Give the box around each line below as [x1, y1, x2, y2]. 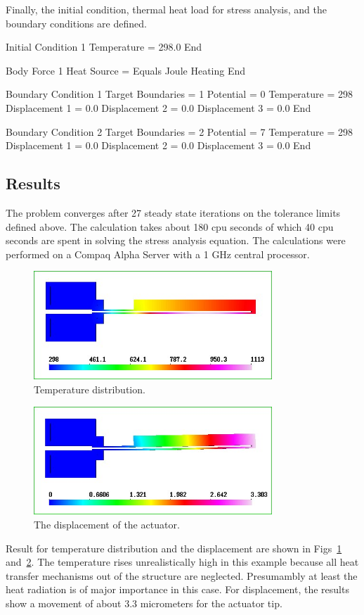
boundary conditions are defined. [6, 15, 147, 30]
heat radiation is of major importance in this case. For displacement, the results [6, 582, 349, 597]
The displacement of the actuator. [34, 517, 180, 532]
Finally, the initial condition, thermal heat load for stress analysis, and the [6, 2, 327, 16]
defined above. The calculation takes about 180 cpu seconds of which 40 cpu [6, 219, 334, 234]
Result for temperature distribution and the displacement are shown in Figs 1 [6, 540, 342, 555]
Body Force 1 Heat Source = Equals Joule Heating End [6, 63, 246, 77]
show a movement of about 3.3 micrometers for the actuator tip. [6, 596, 282, 611]
